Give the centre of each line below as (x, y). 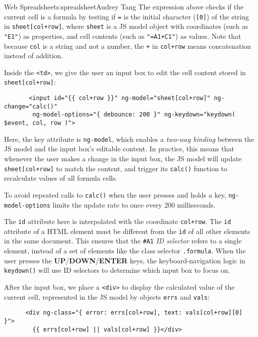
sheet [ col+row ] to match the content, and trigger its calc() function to (116, 168)
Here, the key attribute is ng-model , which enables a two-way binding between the (129, 139)
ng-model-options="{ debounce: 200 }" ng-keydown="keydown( (134, 115)
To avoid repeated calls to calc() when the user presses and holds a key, (115, 194)
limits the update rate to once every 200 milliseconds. (134, 204)
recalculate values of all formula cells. (61, 178)
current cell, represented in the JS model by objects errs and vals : (107, 296)
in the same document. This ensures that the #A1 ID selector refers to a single (123, 241)
